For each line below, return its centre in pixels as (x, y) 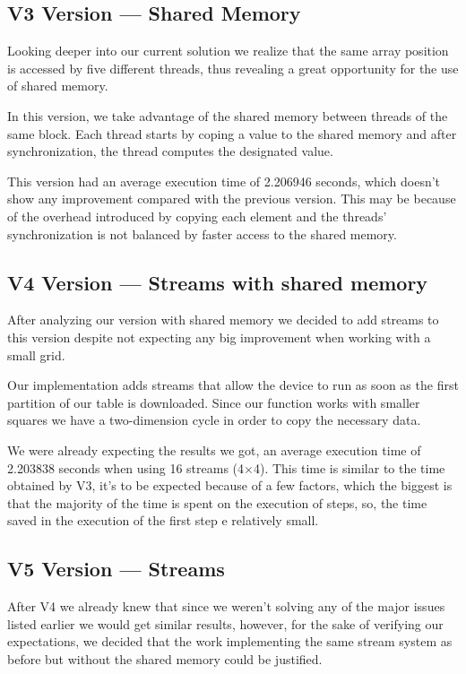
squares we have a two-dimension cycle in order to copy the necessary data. (214, 420)
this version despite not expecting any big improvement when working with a (219, 337)
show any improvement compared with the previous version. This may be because (232, 199)
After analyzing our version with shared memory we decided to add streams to (223, 320)
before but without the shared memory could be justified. (165, 658)
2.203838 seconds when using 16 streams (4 (126, 467)
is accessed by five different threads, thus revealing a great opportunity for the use (233, 68)
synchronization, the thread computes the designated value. (170, 151)
